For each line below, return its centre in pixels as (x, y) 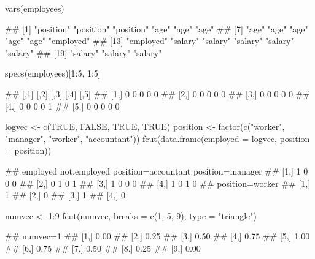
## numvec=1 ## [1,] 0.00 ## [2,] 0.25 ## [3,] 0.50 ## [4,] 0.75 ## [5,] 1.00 (157, 236)
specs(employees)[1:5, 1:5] (53, 73)
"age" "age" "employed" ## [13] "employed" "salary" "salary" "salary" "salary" (150, 41)
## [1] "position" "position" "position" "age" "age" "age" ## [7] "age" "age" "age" (157, 28)
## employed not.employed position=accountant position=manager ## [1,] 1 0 (157, 171)
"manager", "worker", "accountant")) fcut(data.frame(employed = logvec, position (157, 138)
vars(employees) (35, 8)
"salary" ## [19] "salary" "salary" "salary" (84, 52)
